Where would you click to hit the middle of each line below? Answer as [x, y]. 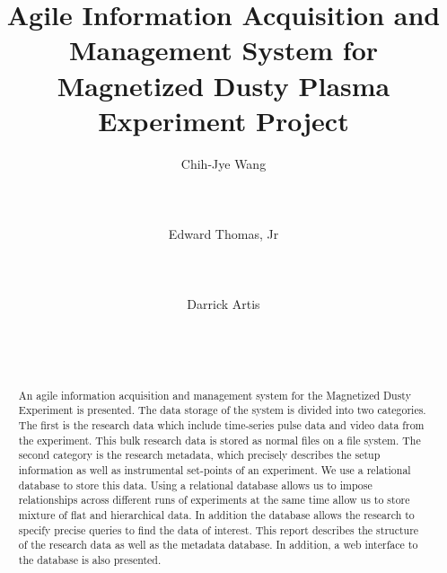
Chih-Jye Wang [223, 163]
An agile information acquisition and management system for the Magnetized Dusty [215, 395]
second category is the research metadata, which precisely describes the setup [199, 455]
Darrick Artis [223, 304]
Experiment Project [223, 120]
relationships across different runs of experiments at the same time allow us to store [214, 500]
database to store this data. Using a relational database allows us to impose [195, 485]
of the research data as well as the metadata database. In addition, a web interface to [218, 545]
